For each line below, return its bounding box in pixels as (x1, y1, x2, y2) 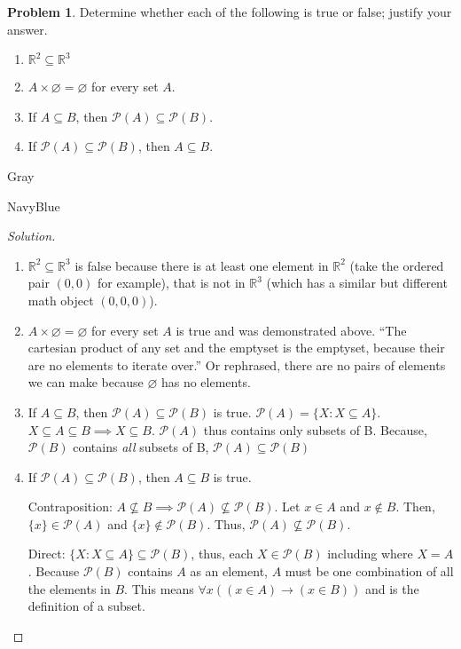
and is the (364, 579, 419, 598)
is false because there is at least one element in (74, 256, 329, 274)
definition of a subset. (27, 597, 145, 615)
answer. (7, 20, 48, 38)
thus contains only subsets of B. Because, (203, 420, 427, 439)
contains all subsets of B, (73, 438, 209, 456)
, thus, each (191, 544, 254, 563)
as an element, (190, 562, 268, 581)
